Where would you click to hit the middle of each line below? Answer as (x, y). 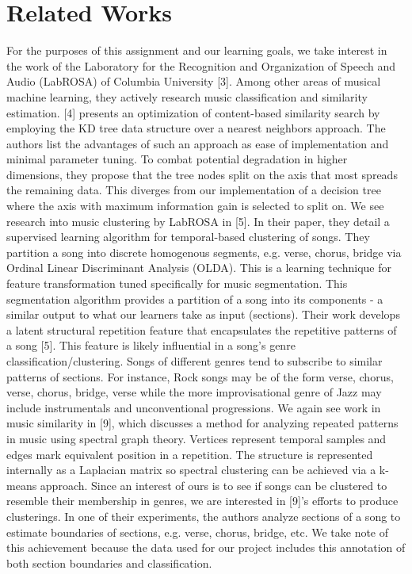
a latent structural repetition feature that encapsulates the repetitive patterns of (202, 329)
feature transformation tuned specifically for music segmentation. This (177, 283)
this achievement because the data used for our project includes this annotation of (206, 547)
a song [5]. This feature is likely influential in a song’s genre (151, 345)
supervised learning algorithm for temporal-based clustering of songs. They (188, 237)
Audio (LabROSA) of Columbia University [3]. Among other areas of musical (194, 81)
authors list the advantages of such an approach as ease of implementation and (198, 143)
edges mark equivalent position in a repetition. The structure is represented (190, 454)
